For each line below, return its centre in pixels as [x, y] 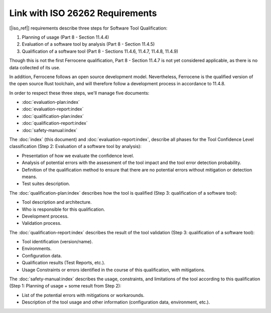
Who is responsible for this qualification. [63, 209]
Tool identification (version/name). [57, 242]
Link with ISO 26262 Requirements [83, 13]
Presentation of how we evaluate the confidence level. [78, 155]
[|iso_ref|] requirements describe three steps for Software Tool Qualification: [88, 28]
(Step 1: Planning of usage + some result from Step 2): [65, 286]
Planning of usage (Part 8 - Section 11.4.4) [65, 37]
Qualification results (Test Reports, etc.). [63, 263]
